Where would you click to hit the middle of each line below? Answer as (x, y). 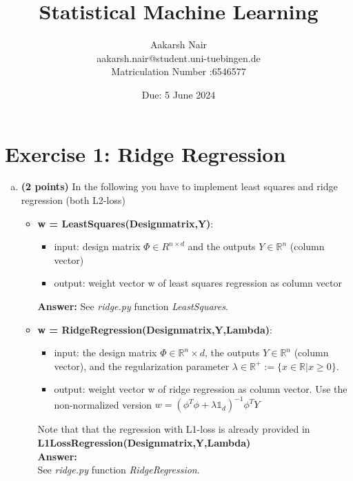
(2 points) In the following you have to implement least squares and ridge (179, 186)
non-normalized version (103, 404)
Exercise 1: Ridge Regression (145, 153)
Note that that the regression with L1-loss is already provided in (174, 429)
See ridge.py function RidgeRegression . (119, 470)
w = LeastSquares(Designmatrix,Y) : (125, 223)
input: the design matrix (105, 352)
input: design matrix (97, 246)
